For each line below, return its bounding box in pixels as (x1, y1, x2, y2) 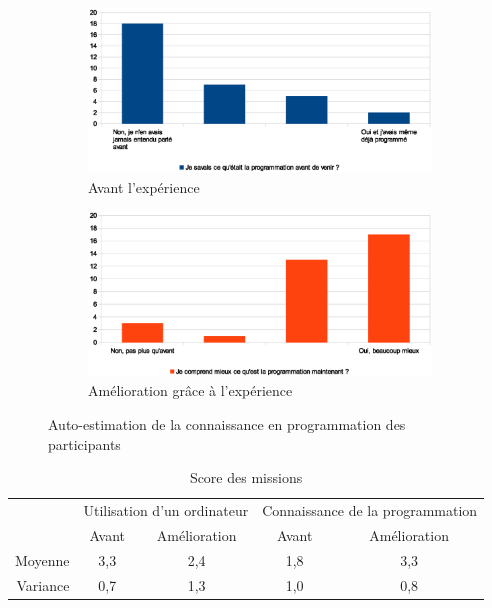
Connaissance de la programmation (262, 499, 478, 520)
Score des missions (189, 467, 303, 488)
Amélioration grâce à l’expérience (88, 380, 293, 401)
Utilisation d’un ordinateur (83, 499, 249, 520)
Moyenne (15, 549, 70, 570)
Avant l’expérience (88, 176, 200, 197)
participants (48, 433, 121, 454)
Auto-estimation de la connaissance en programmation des (48, 413, 406, 434)
